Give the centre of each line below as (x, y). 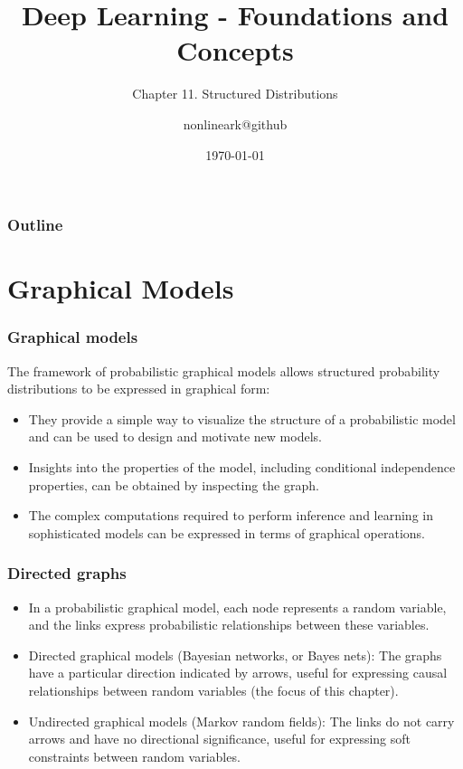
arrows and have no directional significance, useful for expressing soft (220, 739)
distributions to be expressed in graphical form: (139, 389)
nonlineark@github (235, 123)
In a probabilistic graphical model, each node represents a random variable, (237, 607)
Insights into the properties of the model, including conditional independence (242, 466)
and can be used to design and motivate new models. (175, 437)
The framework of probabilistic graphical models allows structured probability (224, 370)
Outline (35, 225)
